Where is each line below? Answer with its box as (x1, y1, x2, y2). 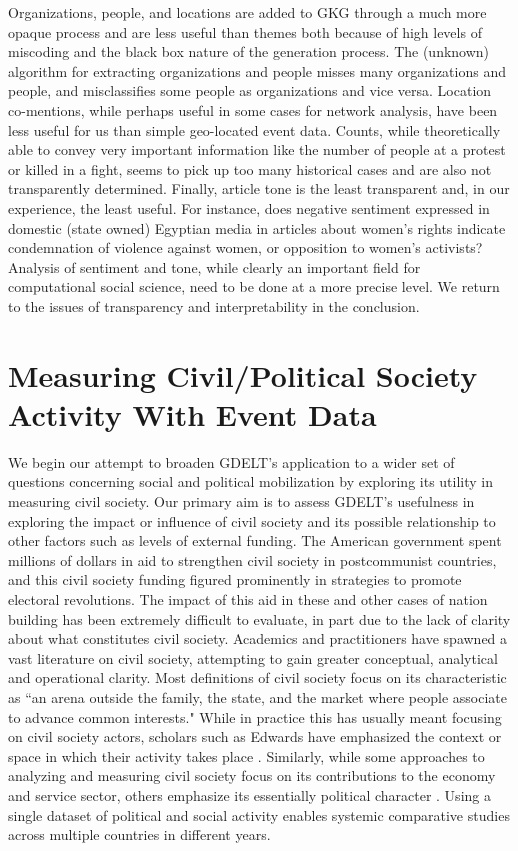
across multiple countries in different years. (8, 824, 271, 845)
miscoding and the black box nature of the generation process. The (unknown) (8, 41, 490, 62)
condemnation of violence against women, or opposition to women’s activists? (8, 237, 483, 258)
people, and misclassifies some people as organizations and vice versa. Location (8, 80, 492, 101)
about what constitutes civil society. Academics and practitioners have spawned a (8, 628, 508, 649)
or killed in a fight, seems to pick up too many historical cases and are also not (8, 158, 492, 179)
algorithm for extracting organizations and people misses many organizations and (8, 60, 506, 81)
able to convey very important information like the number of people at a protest (8, 139, 506, 160)
